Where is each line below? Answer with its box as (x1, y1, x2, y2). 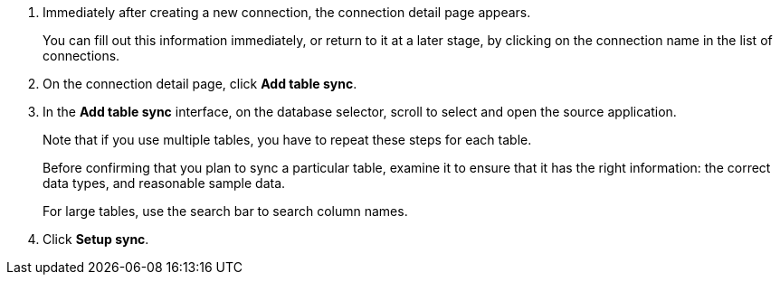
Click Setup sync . (43, 231, 149, 247)
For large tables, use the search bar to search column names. (43, 203, 408, 219)
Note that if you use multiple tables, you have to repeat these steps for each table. (43, 132, 532, 147)
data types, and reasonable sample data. (43, 175, 286, 191)
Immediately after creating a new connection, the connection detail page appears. (43, 5, 531, 20)
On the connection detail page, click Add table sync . (43, 76, 357, 91)
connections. (43, 48, 120, 63)
